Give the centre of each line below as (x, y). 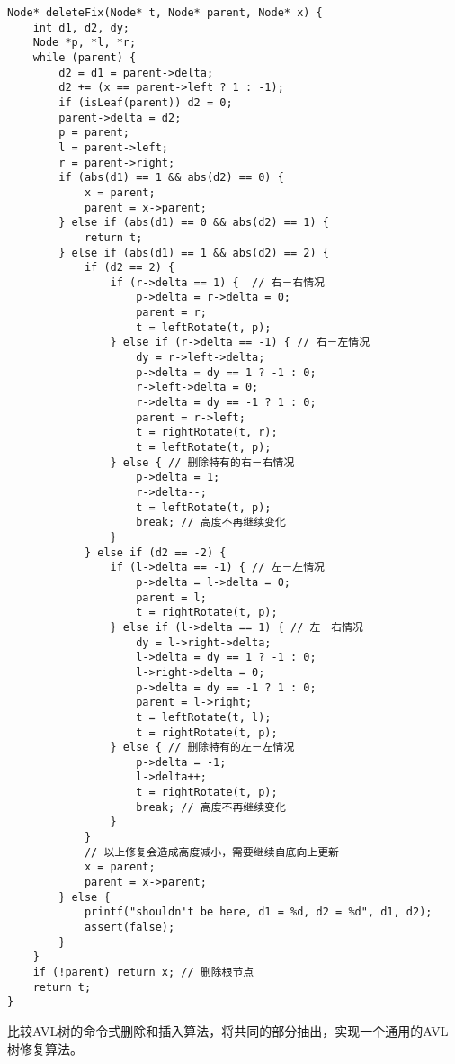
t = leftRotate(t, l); (204, 717)
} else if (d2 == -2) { (155, 552)
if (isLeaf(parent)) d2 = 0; (146, 102)
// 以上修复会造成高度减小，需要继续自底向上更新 (211, 852)
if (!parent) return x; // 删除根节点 (143, 972)
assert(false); (129, 928)
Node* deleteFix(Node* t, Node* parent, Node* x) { (165, 13)
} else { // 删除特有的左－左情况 (202, 748)
